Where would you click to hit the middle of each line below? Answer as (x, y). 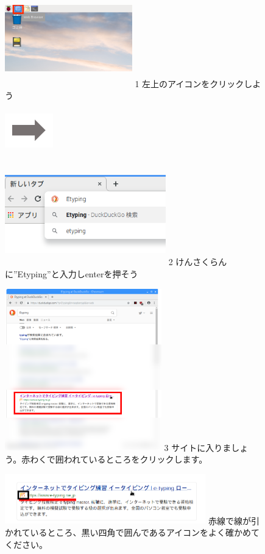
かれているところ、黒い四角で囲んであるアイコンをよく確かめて (132, 532)
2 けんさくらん (198, 262)
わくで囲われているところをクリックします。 (119, 459)
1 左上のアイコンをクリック (189, 83)
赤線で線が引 (234, 520)
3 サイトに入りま (198, 447)
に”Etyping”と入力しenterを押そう (72, 274)
